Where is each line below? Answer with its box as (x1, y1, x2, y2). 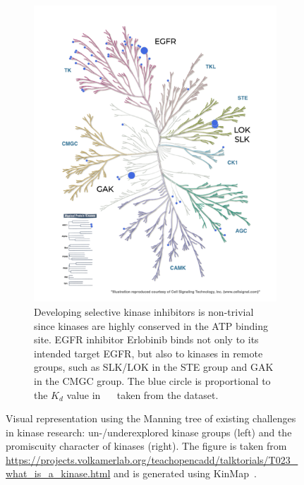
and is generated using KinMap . (114, 466, 257, 481)
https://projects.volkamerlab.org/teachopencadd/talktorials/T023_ (6, 452, 298, 467)
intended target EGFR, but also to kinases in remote (34, 345, 263, 360)
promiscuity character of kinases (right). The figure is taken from (6, 438, 287, 453)
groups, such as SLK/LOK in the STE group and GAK (34, 360, 274, 374)
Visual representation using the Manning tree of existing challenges (6, 411, 296, 426)
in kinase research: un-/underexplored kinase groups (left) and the (6, 424, 292, 439)
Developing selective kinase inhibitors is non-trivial (34, 304, 254, 319)
